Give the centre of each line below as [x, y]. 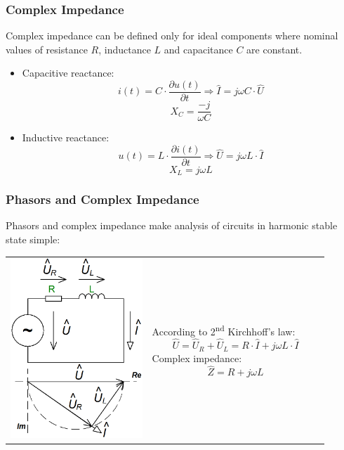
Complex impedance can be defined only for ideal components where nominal [172, 36]
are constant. [274, 49]
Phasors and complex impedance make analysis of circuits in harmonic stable [172, 225]
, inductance [125, 49]
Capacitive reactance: [68, 73]
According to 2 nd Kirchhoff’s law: [224, 330]
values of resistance [47, 49]
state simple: [33, 239]
